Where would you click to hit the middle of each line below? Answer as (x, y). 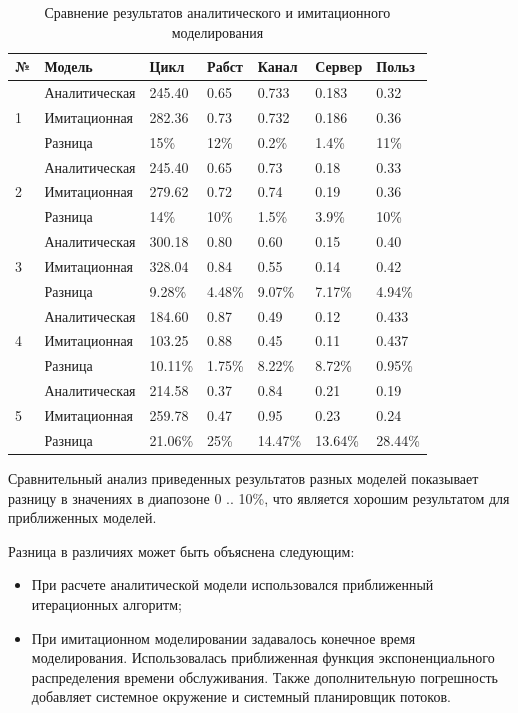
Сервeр (339, 66)
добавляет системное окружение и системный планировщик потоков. (241, 696)
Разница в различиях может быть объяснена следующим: (181, 550)
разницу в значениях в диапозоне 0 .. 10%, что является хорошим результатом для (259, 497)
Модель (68, 66)
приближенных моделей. (82, 517)
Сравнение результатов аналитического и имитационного (217, 12)
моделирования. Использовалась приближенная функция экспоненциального (263, 657)
